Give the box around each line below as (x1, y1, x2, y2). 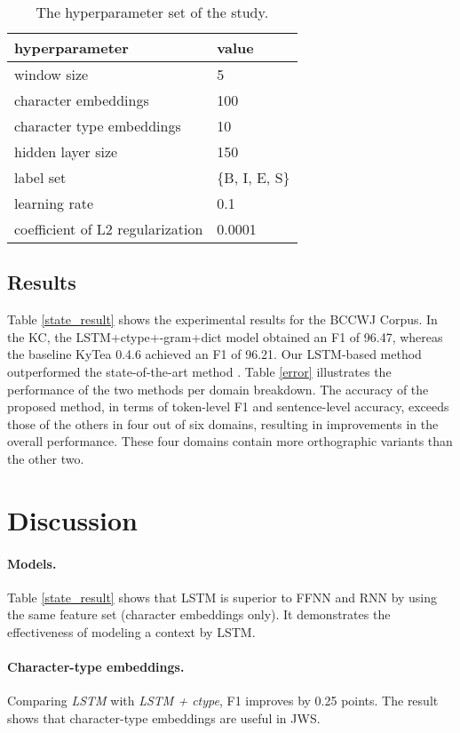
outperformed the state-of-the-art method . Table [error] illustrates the (7, 362, 392, 380)
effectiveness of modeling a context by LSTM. (7, 622, 256, 641)
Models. (7, 554, 57, 572)
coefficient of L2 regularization (14, 219, 203, 239)
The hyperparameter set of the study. (36, 2, 269, 22)
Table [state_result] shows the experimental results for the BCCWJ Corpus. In (7, 310, 438, 329)
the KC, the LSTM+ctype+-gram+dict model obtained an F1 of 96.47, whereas (7, 327, 443, 346)
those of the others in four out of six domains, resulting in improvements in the (7, 414, 439, 433)
